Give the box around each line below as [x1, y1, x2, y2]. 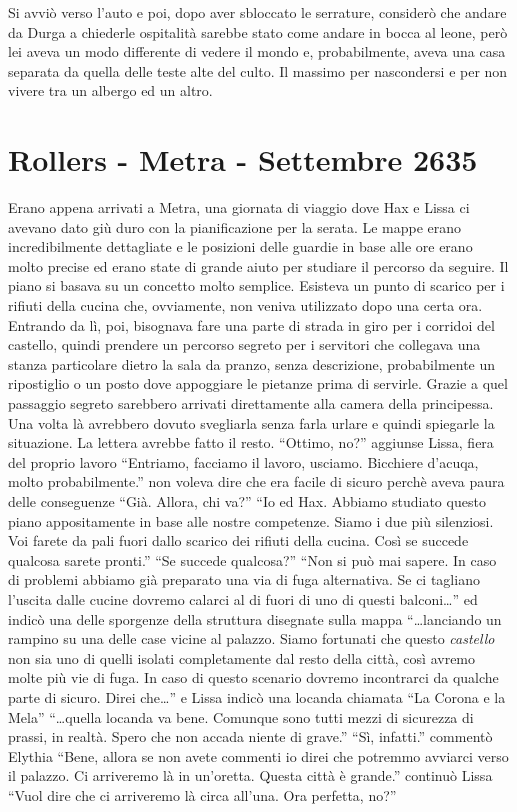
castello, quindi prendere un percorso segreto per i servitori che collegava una [8, 334, 481, 355]
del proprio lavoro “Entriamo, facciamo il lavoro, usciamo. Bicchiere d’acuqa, [8, 451, 479, 472]
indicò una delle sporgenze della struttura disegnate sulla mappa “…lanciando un [8, 608, 502, 629]
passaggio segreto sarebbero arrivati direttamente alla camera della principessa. [8, 393, 494, 414]
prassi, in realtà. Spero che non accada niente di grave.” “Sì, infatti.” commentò [8, 726, 493, 747]
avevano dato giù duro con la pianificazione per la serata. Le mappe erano [8, 216, 462, 237]
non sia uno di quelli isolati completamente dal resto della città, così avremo [8, 647, 476, 668]
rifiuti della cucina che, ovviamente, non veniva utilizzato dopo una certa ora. [8, 295, 483, 316]
